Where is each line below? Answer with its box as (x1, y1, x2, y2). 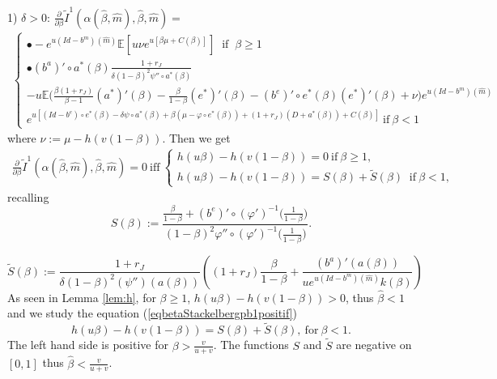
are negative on (336, 336, 412, 353)
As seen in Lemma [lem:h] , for (7, 288, 156, 305)
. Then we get (162, 130, 231, 147)
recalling (7, 188, 49, 205)
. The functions (213, 336, 289, 353)
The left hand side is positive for (7, 336, 168, 353)
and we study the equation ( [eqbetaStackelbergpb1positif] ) (7, 304, 298, 322)
